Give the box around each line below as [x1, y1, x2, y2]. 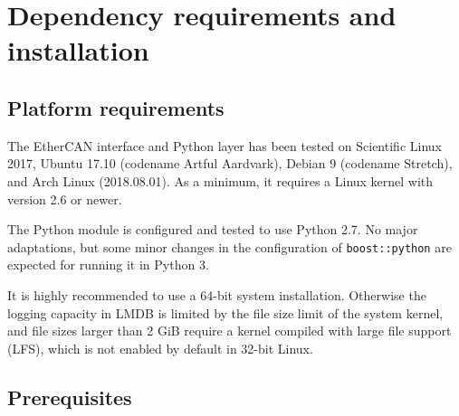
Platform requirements [7, 93, 225, 121]
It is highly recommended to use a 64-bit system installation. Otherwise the [7, 285, 426, 304]
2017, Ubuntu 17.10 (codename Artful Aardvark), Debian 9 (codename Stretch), [7, 154, 453, 173]
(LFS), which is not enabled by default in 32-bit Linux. [7, 338, 313, 357]
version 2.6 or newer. [7, 189, 122, 208]
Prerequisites [7, 383, 132, 411]
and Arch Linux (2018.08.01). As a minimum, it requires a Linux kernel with [7, 171, 434, 190]
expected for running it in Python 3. [7, 255, 209, 274]
